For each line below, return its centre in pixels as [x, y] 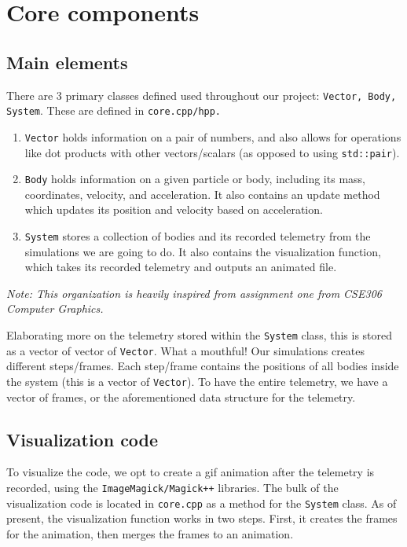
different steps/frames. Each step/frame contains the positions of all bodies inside [203, 366]
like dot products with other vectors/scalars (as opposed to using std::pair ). [212, 152]
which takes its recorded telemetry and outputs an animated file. [181, 267]
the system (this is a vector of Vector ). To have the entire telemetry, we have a [197, 381]
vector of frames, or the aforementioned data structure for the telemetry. [181, 396]
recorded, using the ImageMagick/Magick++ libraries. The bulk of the [172, 488]
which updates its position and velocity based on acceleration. [174, 209]
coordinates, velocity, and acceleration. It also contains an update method [202, 194]
